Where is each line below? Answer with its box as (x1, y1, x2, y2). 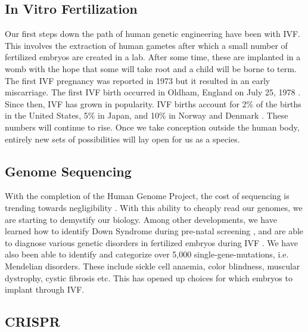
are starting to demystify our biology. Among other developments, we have (5, 213, 277, 225)
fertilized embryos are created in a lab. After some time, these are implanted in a (5, 51, 301, 63)
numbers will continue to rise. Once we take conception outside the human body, (5, 120, 300, 133)
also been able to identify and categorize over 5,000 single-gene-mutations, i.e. (5, 248, 289, 260)
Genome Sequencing (5, 162, 132, 180)
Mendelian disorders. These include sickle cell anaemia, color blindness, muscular (5, 259, 300, 272)
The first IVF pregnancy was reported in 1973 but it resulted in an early (5, 74, 270, 86)
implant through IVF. (5, 283, 85, 296)
